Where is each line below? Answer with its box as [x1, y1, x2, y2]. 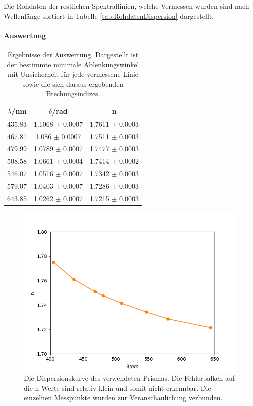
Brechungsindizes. [46, 88, 100, 99]
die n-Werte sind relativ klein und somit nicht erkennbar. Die [24, 382, 211, 393]
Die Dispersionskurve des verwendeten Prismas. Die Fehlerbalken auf [24, 373, 235, 383]
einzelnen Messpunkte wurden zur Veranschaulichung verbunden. [24, 392, 223, 403]
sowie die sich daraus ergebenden [22, 78, 124, 89]
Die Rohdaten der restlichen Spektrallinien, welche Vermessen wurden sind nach [4, 1, 249, 11]
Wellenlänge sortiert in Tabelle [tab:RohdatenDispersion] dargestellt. [4, 10, 214, 21]
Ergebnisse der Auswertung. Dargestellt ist [7, 49, 139, 59]
